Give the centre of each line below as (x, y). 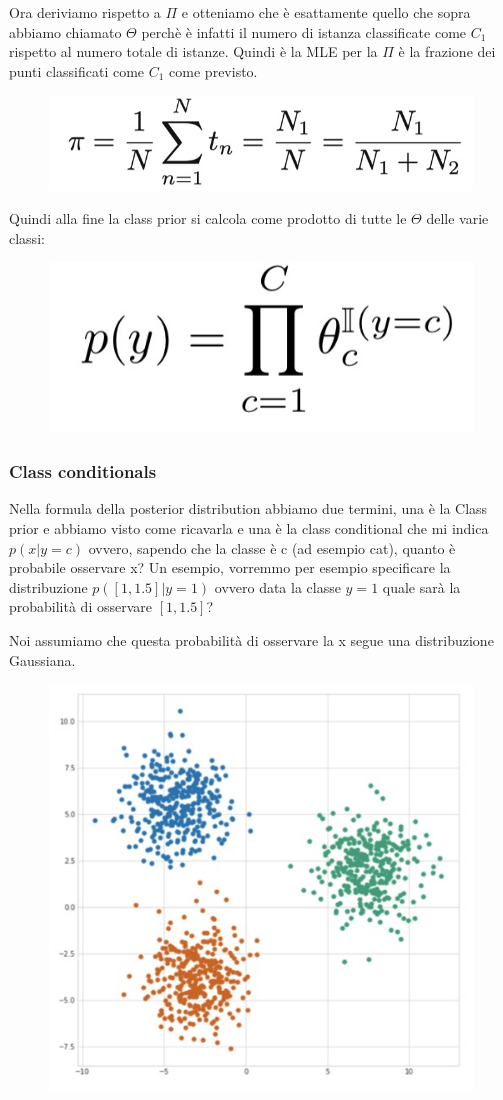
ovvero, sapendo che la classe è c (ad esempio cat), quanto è (272, 547)
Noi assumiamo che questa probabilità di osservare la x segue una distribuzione (251, 640)
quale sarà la (421, 586)
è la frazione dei (447, 51)
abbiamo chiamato (65, 31)
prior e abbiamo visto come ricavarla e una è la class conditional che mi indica (249, 528)
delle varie (457, 218)
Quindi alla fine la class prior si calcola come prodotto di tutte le (208, 218)
